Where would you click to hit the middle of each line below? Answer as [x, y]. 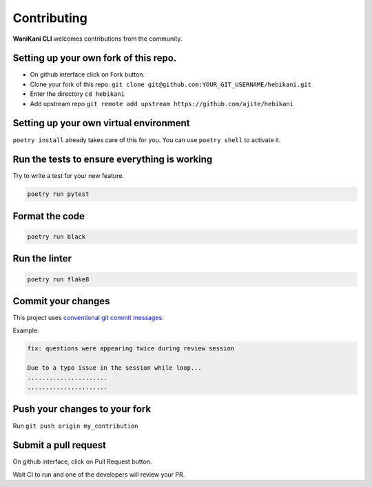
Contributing [50, 18]
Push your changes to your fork [82, 409]
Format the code [49, 216]
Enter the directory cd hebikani [77, 94]
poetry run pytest [58, 194]
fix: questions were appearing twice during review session [131, 349]
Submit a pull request [60, 445]
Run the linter [42, 259]
